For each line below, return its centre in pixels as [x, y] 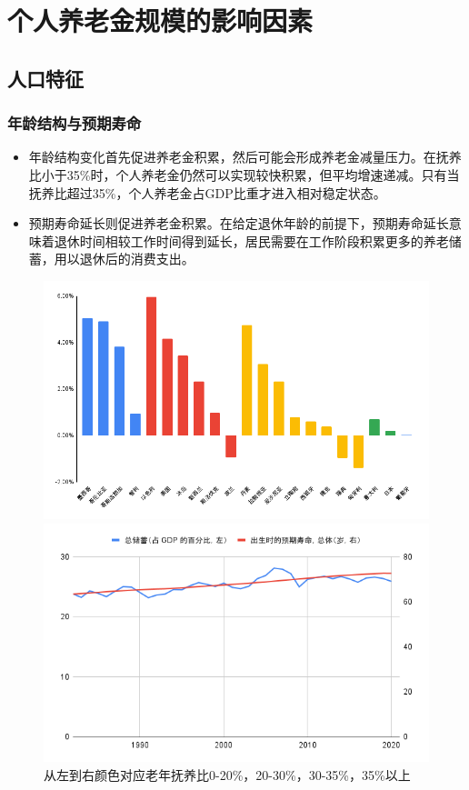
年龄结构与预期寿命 [75, 123]
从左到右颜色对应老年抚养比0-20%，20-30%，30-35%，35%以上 [227, 774]
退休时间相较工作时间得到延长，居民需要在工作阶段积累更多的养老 [251, 240]
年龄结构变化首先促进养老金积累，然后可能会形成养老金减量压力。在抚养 [245, 157]
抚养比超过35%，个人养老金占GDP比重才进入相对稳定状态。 [207, 192]
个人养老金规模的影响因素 [160, 20]
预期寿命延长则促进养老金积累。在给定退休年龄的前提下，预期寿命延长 [239, 223]
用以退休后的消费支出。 [124, 259]
